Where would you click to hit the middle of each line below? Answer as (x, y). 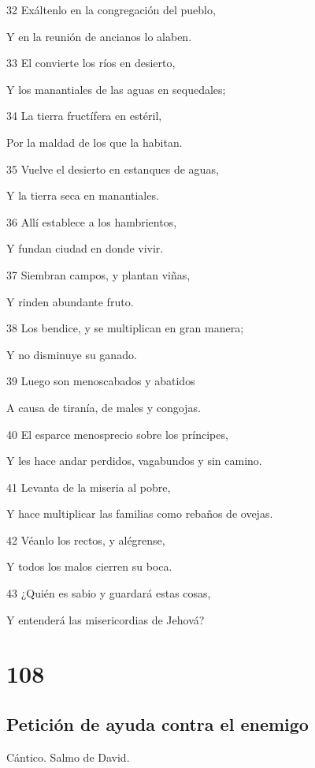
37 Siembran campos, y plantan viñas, (98, 274)
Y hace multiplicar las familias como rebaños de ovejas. (140, 513)
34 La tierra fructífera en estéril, (84, 116)
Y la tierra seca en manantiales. (83, 195)
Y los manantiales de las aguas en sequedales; (116, 89)
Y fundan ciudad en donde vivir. (85, 248)
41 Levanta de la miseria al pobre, (89, 487)
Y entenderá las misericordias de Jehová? (106, 619)
